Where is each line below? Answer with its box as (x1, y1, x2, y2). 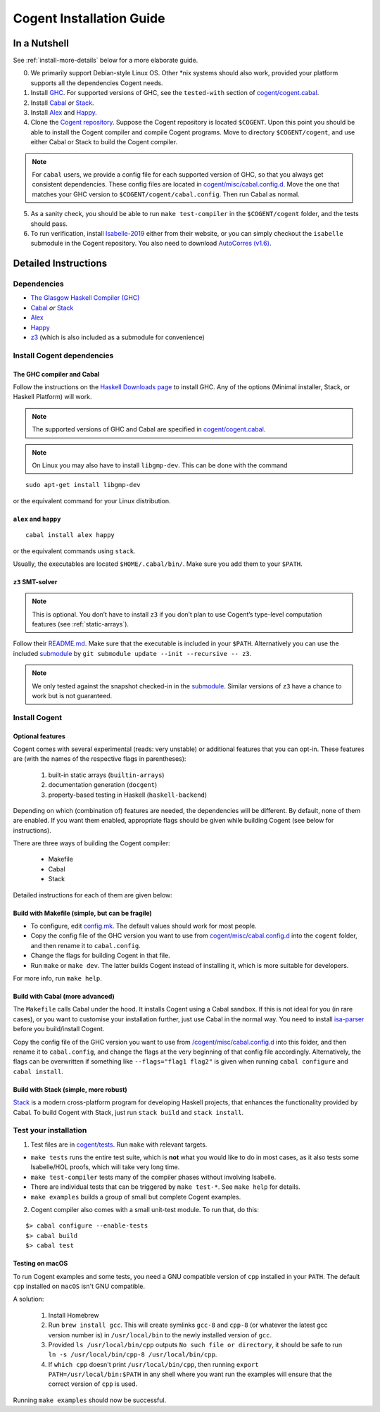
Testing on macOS (13, 1259, 68, 1268)
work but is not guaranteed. (32, 692, 113, 700)
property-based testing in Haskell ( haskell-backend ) (48, 790, 208, 799)
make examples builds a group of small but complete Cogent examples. (30, 1192, 241, 1201)
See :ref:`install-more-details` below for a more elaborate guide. (13, 56, 198, 65)
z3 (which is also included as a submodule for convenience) (30, 333, 205, 341)
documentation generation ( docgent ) (48, 781, 158, 789)
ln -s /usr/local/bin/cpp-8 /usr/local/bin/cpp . (48, 1350, 217, 1359)
